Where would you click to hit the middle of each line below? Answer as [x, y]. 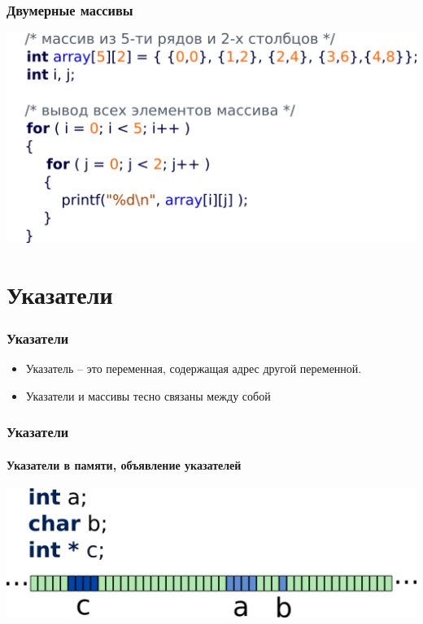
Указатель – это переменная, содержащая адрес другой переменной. [194, 368]
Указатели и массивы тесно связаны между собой [148, 395]
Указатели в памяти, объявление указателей [124, 464]
